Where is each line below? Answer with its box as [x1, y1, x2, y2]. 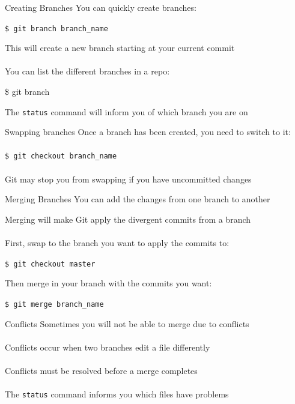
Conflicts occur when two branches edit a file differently [5, 340, 210, 353]
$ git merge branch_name [5, 300, 104, 309]
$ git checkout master [5, 259, 96, 268]
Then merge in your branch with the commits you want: [5, 277, 212, 289]
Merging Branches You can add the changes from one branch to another [5, 193, 270, 205]
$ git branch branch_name [5, 24, 108, 33]
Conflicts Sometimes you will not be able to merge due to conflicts [5, 317, 249, 330]
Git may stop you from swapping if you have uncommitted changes [5, 172, 252, 185]
